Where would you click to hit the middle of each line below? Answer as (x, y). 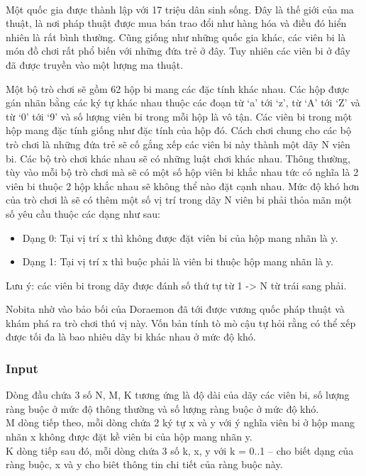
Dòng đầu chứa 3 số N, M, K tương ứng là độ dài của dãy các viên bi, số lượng (178, 395)
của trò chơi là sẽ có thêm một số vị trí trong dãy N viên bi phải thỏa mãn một (179, 200)
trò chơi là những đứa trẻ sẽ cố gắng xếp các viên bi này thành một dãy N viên (178, 144)
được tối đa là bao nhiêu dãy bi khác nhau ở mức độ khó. (131, 337)
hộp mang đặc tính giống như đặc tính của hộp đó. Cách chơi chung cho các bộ (178, 130)
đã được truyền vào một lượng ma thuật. (95, 64)
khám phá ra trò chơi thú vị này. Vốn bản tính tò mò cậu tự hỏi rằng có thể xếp (181, 322)
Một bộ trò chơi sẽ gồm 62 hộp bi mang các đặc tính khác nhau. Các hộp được (178, 88)
